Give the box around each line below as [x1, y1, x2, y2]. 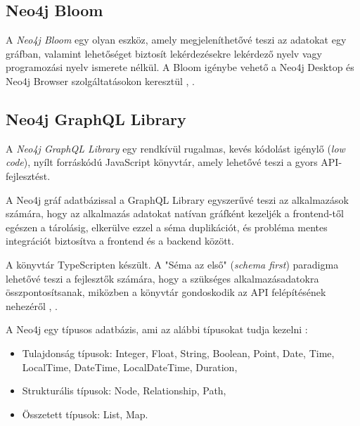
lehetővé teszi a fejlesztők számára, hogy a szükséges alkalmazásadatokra [6, 271, 319, 285]
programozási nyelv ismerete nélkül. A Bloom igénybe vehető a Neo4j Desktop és [6, 60, 354, 75]
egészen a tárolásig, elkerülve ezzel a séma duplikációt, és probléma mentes [6, 219, 328, 234]
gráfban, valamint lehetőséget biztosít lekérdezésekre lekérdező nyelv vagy [6, 46, 322, 60]
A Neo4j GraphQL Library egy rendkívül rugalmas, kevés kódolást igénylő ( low [6, 141, 345, 155]
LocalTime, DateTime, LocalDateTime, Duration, [22, 359, 238, 374]
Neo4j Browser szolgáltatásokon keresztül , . [6, 73, 195, 88]
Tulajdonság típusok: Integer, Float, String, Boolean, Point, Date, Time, [22, 345, 335, 360]
